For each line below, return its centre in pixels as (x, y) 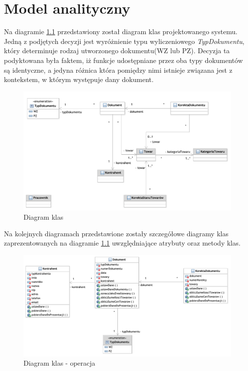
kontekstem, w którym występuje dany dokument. (79, 79)
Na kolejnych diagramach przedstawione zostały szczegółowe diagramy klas (116, 233)
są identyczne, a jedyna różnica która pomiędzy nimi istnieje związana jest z (118, 70)
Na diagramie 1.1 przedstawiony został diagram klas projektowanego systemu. (121, 31)
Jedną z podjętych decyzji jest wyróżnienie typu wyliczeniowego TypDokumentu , (124, 41)
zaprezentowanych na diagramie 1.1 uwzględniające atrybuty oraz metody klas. (122, 243)
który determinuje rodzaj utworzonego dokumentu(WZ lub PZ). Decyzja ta (117, 51)
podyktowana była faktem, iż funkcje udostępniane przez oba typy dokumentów (124, 60)
